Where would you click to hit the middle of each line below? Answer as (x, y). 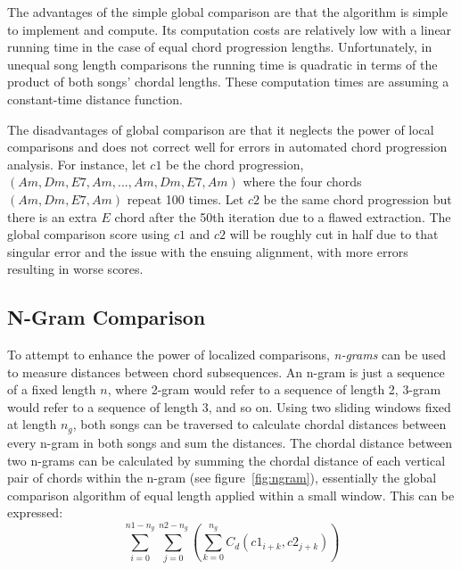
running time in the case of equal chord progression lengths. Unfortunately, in (220, 47)
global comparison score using (89, 234)
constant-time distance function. (95, 99)
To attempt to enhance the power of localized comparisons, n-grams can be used (227, 355)
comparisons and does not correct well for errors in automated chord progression (227, 147)
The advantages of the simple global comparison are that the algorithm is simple (227, 12)
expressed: (35, 512)
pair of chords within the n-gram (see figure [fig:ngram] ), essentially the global (222, 478)
